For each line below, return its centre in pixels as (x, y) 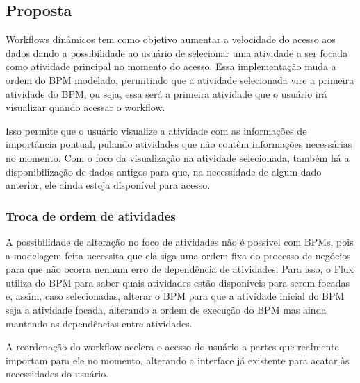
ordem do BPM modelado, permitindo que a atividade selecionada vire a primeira (180, 79)
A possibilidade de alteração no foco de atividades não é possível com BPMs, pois (180, 241)
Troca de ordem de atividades (91, 215)
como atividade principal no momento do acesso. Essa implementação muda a (171, 66)
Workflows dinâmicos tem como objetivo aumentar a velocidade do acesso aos (171, 39)
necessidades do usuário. (57, 374)
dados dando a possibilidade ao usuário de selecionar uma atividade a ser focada (177, 52)
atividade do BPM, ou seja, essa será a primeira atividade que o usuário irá (166, 93)
